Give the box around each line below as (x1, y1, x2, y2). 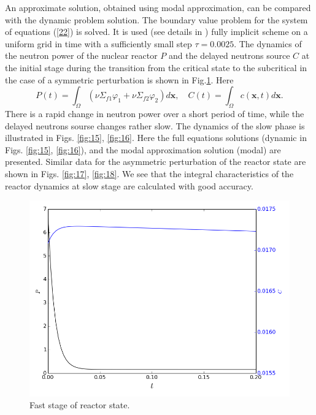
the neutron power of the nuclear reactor (5, 49, 158, 62)
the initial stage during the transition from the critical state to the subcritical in (5, 61, 307, 74)
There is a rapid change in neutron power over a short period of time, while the (5, 107, 304, 120)
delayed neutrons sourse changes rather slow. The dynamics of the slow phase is (5, 119, 305, 132)
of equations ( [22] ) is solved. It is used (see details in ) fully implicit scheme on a (5, 25, 308, 38)
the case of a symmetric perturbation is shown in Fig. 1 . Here (5, 73, 234, 86)
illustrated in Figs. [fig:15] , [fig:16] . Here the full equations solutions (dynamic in (5, 131, 307, 144)
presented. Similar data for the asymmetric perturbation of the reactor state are (5, 155, 306, 168)
